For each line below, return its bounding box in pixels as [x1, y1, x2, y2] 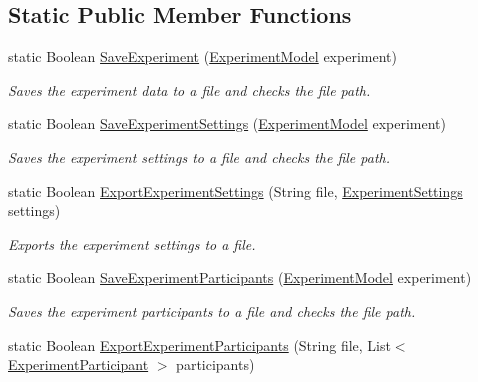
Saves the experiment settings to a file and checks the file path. [8, 146, 391, 167]
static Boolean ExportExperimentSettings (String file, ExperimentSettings [8, 180, 463, 201]
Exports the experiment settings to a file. [8, 233, 256, 254]
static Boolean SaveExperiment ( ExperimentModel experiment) [8, 46, 397, 67]
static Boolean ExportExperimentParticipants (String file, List [8, 334, 391, 355]
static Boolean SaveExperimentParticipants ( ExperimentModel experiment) [8, 267, 472, 288]
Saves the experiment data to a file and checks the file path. [8, 79, 371, 100]
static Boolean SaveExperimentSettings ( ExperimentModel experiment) [8, 113, 447, 134]
